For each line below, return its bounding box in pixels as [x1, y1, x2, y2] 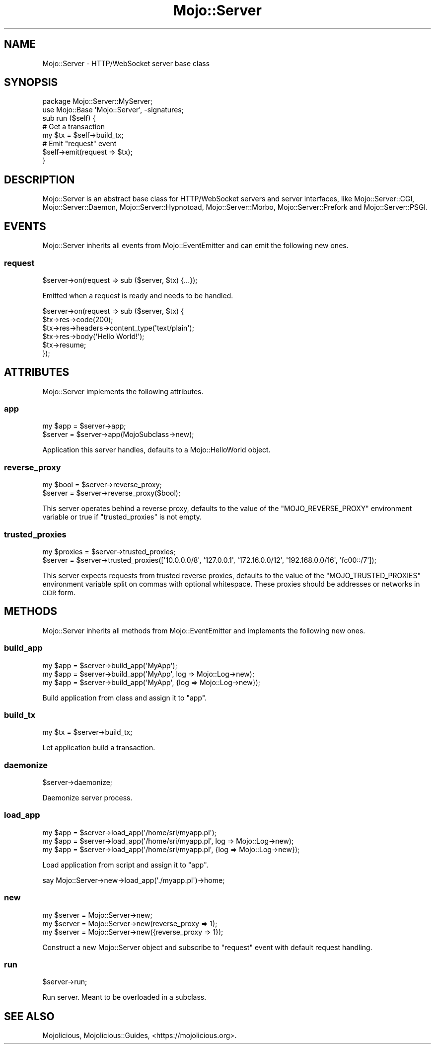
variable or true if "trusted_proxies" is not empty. [42, 513, 202, 522]
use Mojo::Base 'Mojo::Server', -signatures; [42, 105, 184, 114]
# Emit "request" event [42, 139, 117, 148]
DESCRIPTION [4, 173, 75, 186]
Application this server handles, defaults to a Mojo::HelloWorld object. [42, 445, 271, 454]
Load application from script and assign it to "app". [42, 860, 209, 869]
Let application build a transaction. [42, 743, 155, 752]
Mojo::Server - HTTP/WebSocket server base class [42, 59, 210, 68]
